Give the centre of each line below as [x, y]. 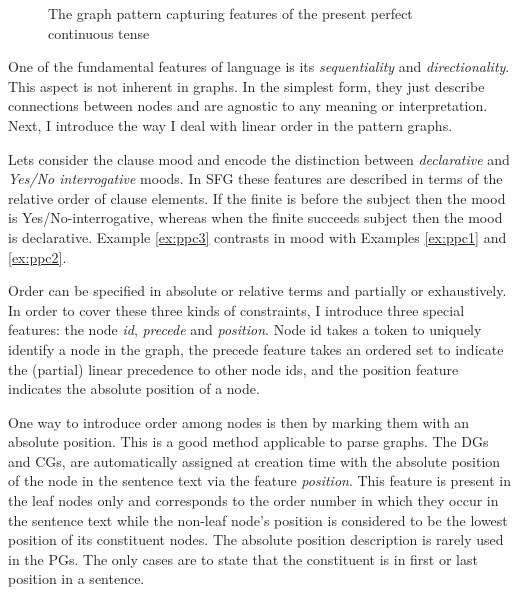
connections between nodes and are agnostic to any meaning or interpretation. [248, 105]
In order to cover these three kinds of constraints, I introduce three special [236, 309]
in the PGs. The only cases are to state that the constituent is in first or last [243, 558]
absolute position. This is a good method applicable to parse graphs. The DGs [248, 441]
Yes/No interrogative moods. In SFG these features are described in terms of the [255, 178]
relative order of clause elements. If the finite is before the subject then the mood [257, 197]
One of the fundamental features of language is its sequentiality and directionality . [259, 66]
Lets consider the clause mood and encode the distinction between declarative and [259, 158]
